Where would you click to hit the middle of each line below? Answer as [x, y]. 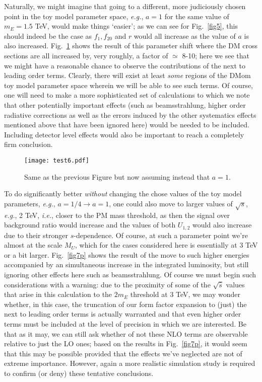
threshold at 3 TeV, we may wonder [185, 294]
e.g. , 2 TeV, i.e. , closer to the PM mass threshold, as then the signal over [117, 215]
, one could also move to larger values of [171, 203]
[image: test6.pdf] [57, 160]
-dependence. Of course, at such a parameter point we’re [161, 235]
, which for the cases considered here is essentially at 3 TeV [166, 245]
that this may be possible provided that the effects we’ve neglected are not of [123, 353]
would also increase [222, 225]
